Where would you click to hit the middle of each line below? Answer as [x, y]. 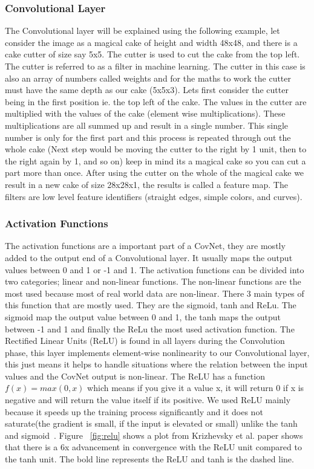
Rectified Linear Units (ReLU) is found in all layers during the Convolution [145, 341]
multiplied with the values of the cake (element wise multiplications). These [145, 113]
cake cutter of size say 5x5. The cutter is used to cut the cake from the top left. [152, 54]
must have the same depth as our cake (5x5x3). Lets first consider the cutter [147, 90]
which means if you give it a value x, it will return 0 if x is [196, 388]
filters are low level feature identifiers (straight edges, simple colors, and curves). [154, 196]
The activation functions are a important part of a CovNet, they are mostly [145, 246]
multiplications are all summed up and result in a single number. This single [147, 125]
